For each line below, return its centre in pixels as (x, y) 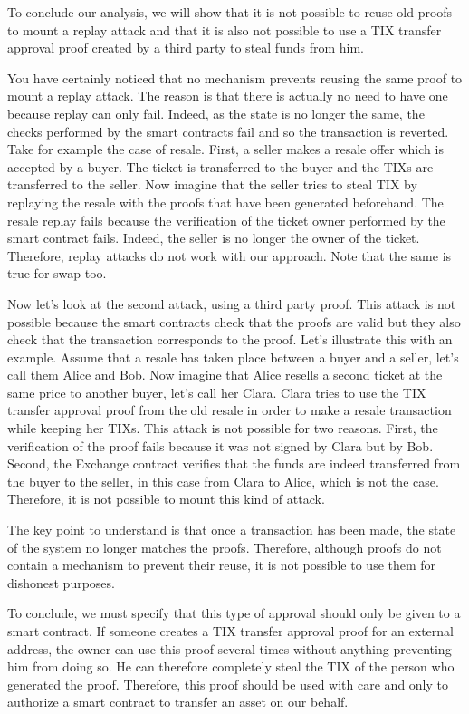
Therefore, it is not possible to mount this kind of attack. (166, 499)
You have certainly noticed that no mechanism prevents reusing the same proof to (235, 77)
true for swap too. (57, 273)
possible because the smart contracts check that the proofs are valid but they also (234, 321)
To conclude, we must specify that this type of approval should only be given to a (234, 613)
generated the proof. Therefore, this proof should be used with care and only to (228, 684)
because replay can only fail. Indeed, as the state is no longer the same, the (216, 113)
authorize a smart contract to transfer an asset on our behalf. (178, 702)
